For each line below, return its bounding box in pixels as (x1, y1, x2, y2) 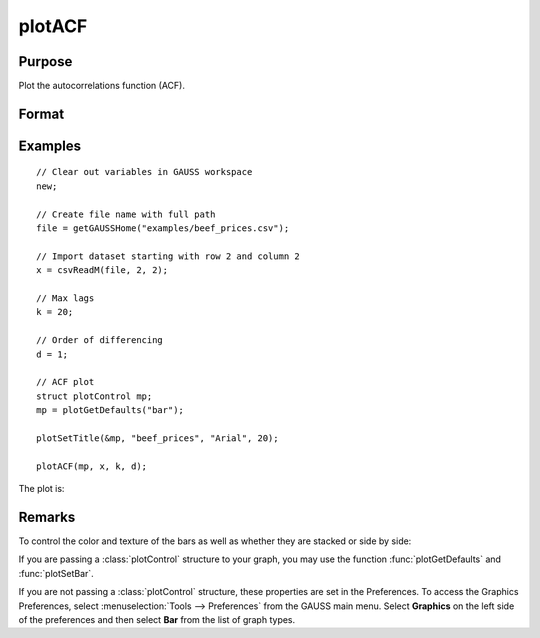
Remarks (18, 508, 76, 525)
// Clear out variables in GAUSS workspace (36, 166, 253, 178)
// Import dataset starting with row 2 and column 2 (36, 250, 300, 262)
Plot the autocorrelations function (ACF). (18, 80, 185, 92)
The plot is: (18, 483, 65, 495)
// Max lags (36, 293, 95, 304)
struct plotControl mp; (36, 390, 153, 402)
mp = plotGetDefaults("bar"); (36, 405, 185, 416)
